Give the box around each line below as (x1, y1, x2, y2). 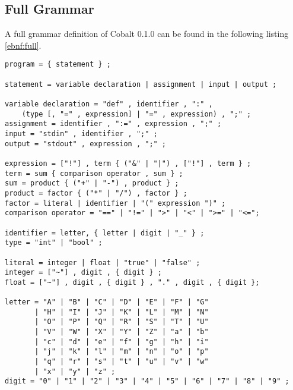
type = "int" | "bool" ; (5, 238, 103, 247)
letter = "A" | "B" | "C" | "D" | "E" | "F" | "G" (5, 298, 209, 307)
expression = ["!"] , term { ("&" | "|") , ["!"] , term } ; (5, 159, 251, 168)
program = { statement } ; (5, 60, 111, 69)
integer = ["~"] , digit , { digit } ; (5, 268, 162, 277)
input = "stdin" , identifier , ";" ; (5, 129, 158, 138)
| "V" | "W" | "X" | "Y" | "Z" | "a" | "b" (34, 328, 209, 336)
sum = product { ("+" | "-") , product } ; (5, 179, 179, 188)
